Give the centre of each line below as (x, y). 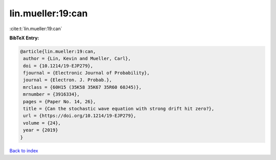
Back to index (24, 150)
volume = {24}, (42, 123)
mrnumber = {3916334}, (52, 94)
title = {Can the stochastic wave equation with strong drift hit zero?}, (119, 109)
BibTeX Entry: (24, 38)
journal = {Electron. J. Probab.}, (68, 80)
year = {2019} (41, 130)
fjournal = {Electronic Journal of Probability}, (87, 73)
